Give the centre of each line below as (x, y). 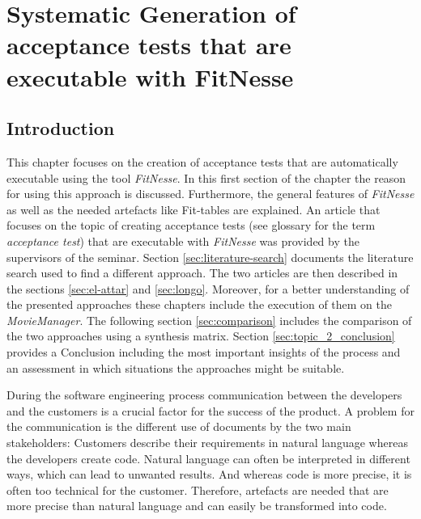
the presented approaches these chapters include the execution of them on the (199, 304)
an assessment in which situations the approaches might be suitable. (176, 367)
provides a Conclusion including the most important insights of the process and (204, 352)
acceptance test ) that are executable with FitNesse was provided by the (183, 241)
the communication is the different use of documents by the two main (179, 426)
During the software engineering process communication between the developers (204, 395)
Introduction (61, 128)
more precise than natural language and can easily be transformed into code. (197, 506)
